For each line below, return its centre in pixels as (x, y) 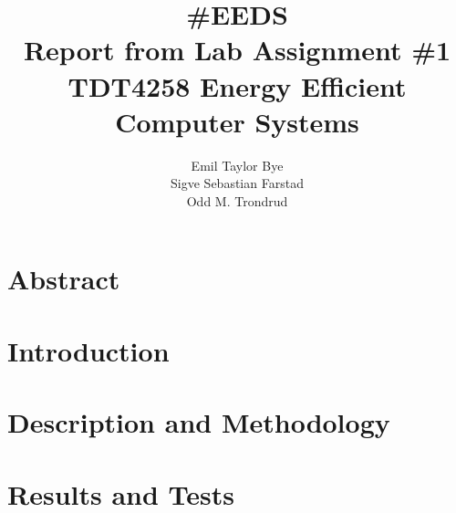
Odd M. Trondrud (237, 200)
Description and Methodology (199, 422)
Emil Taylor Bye (237, 165)
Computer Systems (237, 121)
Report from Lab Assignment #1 (237, 50)
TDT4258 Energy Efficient (237, 85)
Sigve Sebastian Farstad (237, 183)
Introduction (88, 350)
